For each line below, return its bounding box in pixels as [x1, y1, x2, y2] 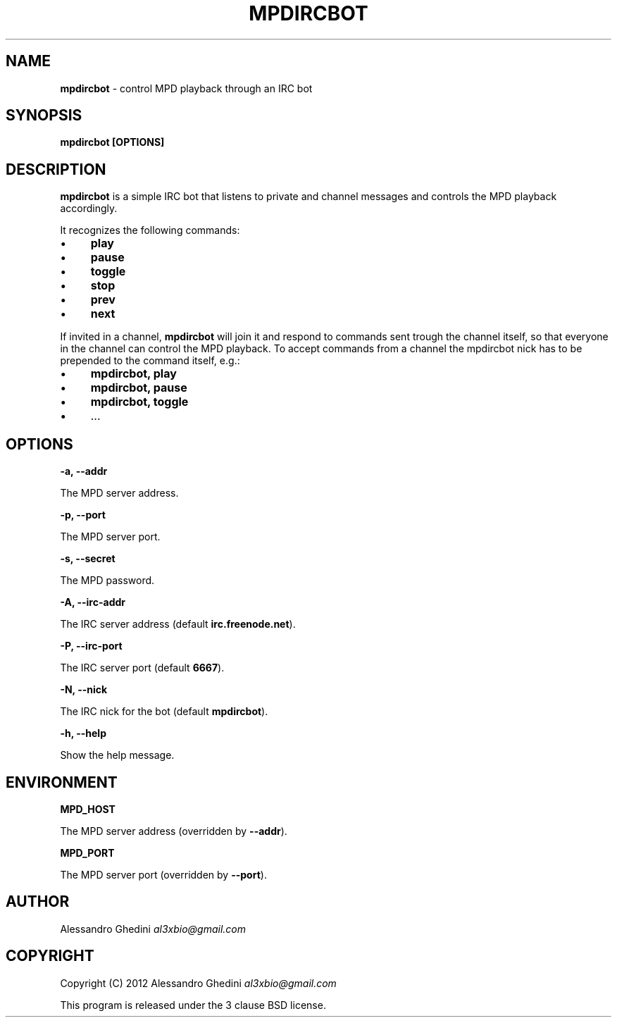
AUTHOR [6, 893, 70, 911]
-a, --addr [60, 465, 108, 478]
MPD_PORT [60, 846, 115, 859]
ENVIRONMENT [6, 773, 118, 791]
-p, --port [60, 509, 106, 521]
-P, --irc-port [60, 640, 123, 652]
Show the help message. [60, 749, 175, 762]
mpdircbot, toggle [90, 395, 189, 409]
